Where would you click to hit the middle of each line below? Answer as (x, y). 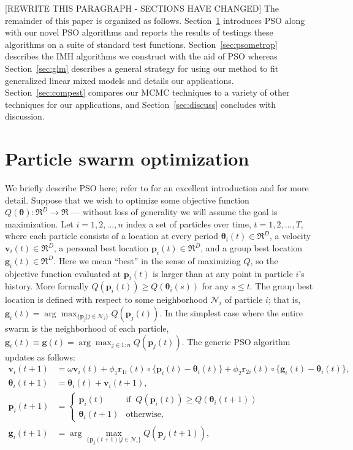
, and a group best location (252, 248)
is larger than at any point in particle (223, 273)
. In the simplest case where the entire (231, 313)
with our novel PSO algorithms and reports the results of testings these (139, 32)
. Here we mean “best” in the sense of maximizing (147, 260)
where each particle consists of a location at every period (112, 236)
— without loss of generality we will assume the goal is (174, 212)
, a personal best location (101, 248)
